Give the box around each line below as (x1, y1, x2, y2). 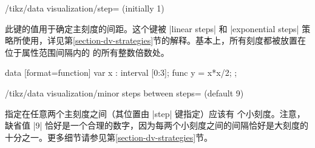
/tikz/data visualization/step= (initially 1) (5, 2, 164, 14)
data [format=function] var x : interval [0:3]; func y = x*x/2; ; (5, 66, 237, 79)
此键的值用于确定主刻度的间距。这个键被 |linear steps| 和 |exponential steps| (5, 22, 299, 35)
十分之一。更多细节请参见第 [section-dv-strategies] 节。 (5, 130, 213, 143)
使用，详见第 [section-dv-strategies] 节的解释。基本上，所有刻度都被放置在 (21, 34, 307, 47)
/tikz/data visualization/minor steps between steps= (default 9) (5, 86, 244, 99)
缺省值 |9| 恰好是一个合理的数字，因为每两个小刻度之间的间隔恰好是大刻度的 (5, 119, 309, 132)
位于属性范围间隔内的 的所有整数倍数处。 (5, 45, 169, 58)
